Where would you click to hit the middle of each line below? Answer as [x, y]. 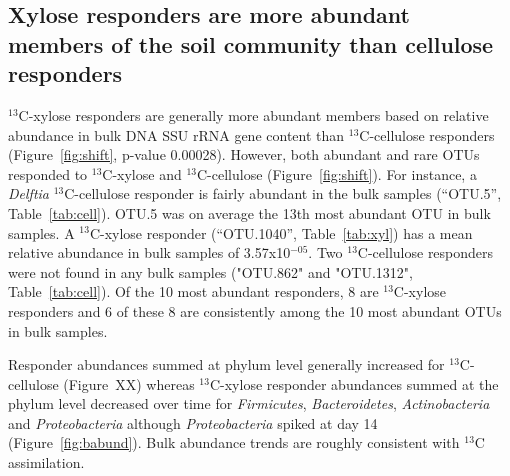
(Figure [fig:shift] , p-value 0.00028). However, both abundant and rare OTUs [244, 154]
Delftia [28, 193]
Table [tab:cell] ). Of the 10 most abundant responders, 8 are [193, 291]
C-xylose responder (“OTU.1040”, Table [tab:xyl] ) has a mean [281, 232]
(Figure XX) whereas [129, 383]
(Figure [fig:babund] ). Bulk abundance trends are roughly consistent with [234, 442]
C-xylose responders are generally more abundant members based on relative [253, 114]
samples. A [41, 232]
